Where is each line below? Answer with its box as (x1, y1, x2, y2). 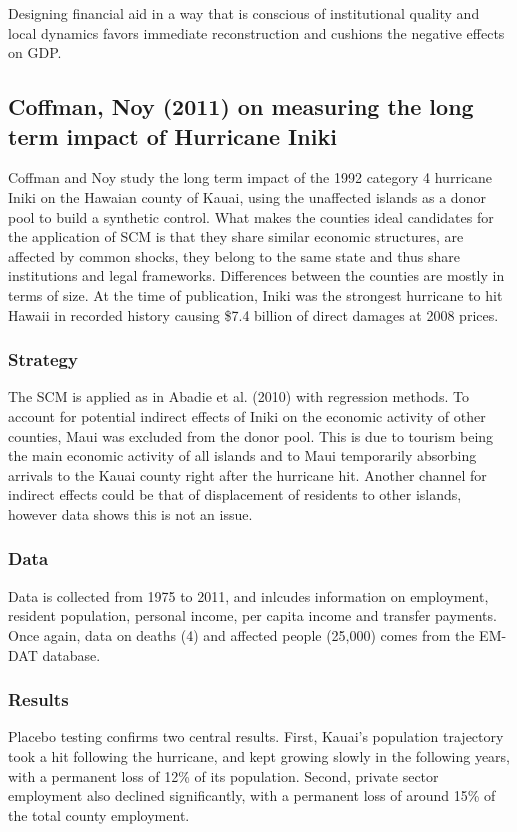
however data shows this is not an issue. (8, 503, 253, 524)
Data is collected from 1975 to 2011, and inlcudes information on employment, (8, 585, 489, 606)
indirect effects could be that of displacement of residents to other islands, (8, 484, 462, 505)
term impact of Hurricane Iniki (8, 120, 337, 151)
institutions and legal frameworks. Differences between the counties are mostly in (8, 265, 505, 286)
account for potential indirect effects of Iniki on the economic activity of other (8, 405, 486, 426)
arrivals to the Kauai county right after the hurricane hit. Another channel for (8, 464, 487, 485)
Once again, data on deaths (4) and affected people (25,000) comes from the (8, 624, 475, 645)
